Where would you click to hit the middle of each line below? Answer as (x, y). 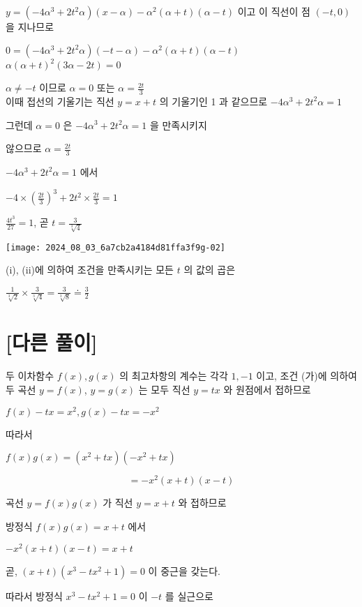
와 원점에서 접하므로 (267, 389)
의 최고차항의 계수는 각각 (174, 376)
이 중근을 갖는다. (184, 570)
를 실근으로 (189, 595)
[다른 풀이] (52, 342)
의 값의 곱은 (210, 270)
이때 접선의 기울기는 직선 (60, 101)
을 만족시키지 (178, 125)
